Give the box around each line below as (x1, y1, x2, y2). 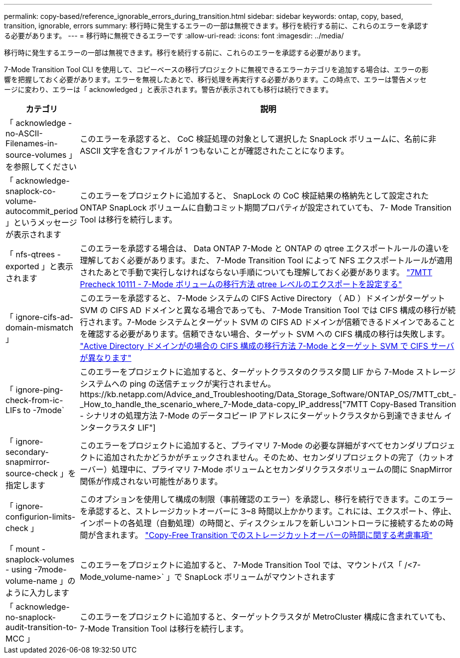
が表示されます (5, 229, 62, 239)
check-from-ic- (5, 395, 63, 405)
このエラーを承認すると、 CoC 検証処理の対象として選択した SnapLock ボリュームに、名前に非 (80, 134, 437, 144)
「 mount (5, 544, 40, 554)
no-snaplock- (5, 612, 56, 622)
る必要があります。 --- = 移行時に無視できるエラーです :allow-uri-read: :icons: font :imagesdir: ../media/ (4, 31, 344, 40)
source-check (5, 468, 58, 478)
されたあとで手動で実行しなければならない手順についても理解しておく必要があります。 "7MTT (80, 267, 433, 277)
